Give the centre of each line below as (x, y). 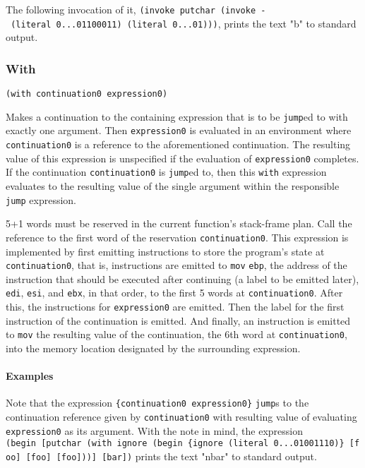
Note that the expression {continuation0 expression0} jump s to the (157, 403)
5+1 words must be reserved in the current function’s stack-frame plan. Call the (179, 223)
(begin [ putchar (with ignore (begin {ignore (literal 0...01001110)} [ (180, 444)
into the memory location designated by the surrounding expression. (153, 348)
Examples (30, 376)
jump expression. (41, 199)
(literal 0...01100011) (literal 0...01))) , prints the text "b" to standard (184, 23)
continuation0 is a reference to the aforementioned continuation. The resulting (178, 144)
